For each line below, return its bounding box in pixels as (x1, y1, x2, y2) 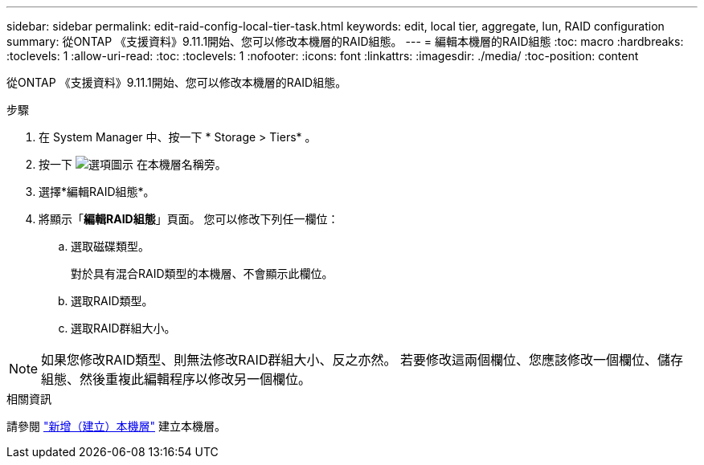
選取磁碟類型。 (71, 239, 149, 253)
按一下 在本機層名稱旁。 (39, 157, 227, 171)
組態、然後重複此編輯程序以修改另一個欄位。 (41, 371, 312, 387)
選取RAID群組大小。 (71, 321, 176, 335)
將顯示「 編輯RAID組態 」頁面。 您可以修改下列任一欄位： (39, 212, 339, 226)
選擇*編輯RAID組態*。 (39, 185, 155, 198)
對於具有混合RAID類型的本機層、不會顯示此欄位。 (71, 267, 334, 280)
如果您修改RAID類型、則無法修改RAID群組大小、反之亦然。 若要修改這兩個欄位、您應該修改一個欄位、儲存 (41, 352, 683, 368)
